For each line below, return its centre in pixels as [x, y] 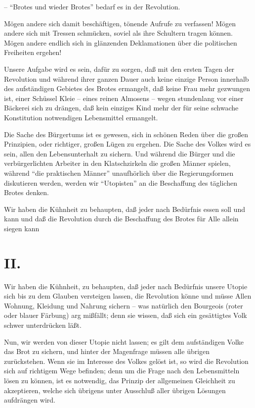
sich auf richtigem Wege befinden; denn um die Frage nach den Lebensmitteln [122, 371]
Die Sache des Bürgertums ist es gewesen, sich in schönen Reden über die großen [126, 134]
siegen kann [22, 228]
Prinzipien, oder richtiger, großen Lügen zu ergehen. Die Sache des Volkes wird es [127, 144]
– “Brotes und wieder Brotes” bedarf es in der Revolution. [92, 6]
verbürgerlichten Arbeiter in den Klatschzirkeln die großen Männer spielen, [117, 163]
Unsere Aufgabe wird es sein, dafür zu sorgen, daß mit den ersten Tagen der [119, 69]
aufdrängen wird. [30, 400]
